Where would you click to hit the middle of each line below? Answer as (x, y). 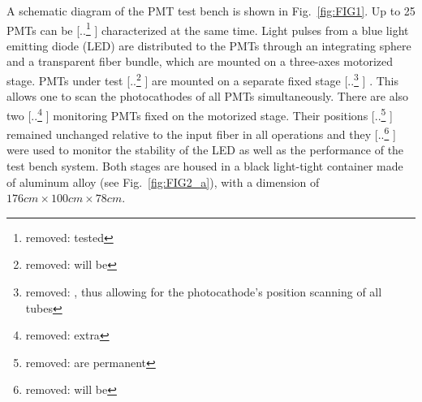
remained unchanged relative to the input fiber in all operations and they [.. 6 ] (201, 133)
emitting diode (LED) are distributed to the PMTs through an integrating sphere (209, 45)
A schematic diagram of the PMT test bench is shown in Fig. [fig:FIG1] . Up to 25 (211, 11)
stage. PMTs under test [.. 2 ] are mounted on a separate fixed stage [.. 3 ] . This (203, 79)
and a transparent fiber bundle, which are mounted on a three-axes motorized (200, 61)
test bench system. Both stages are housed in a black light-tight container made (205, 165)
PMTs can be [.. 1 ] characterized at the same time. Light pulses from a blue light (208, 28)
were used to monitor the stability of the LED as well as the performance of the (205, 150)
